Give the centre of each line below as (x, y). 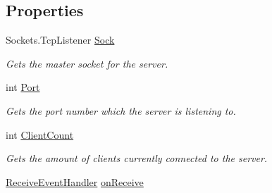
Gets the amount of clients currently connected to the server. (137, 158)
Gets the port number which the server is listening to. (121, 110)
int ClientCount (40, 134)
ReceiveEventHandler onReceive (75, 181)
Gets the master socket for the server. (87, 63)
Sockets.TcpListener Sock (60, 40)
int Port (23, 87)
